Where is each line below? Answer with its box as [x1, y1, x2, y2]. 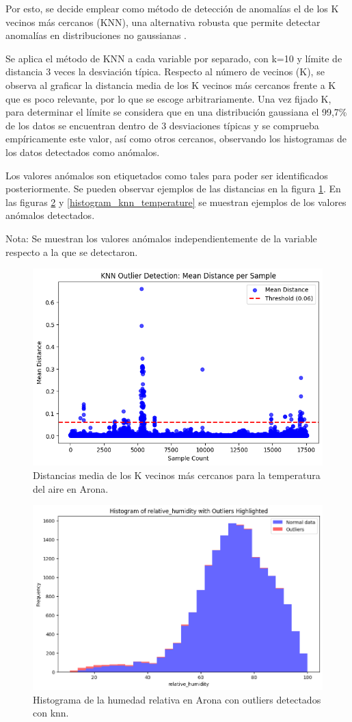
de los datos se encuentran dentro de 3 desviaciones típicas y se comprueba [5, 118, 319, 132]
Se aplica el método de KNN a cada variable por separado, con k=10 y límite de [5, 51, 342, 65]
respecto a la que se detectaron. [5, 244, 138, 259]
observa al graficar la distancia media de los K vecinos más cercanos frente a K [5, 77, 336, 92]
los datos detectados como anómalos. [5, 144, 160, 159]
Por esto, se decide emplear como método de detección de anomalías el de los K [5, 1, 339, 15]
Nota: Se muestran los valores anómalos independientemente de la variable [5, 231, 317, 245]
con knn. [33, 706, 69, 720]
